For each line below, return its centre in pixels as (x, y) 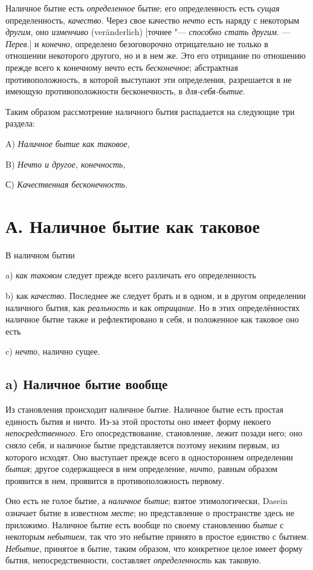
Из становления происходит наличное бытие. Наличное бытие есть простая (144, 409)
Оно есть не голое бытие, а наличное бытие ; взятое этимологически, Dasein (147, 501)
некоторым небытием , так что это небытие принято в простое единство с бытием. (157, 536)
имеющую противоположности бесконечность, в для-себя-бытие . (125, 91)
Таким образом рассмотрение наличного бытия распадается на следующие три (150, 111)
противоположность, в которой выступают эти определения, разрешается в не (149, 79)
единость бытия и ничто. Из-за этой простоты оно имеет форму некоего (138, 421)
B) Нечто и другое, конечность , (66, 164)
